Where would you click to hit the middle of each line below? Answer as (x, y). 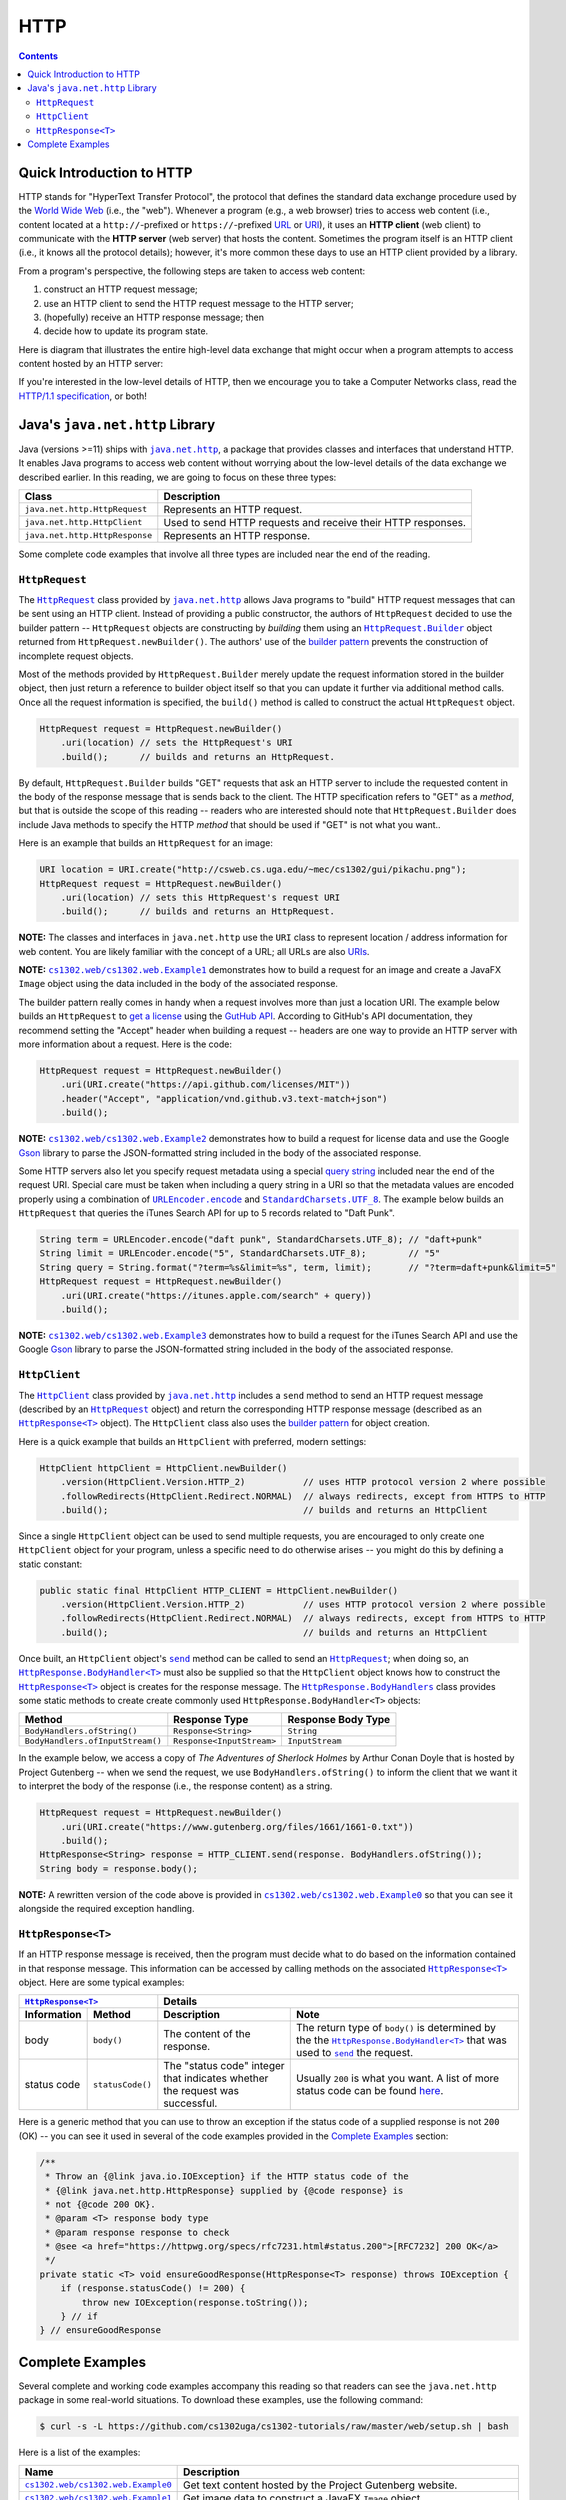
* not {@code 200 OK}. (101, 2204)
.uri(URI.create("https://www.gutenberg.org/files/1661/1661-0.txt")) (237, 1826)
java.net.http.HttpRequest (86, 509)
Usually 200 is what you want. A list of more (397, 2078)
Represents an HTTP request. (233, 509)
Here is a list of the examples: (79, 2452)
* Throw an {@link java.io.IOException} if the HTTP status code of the (227, 2176)
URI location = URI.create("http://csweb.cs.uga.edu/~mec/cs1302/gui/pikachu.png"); (253, 869)
